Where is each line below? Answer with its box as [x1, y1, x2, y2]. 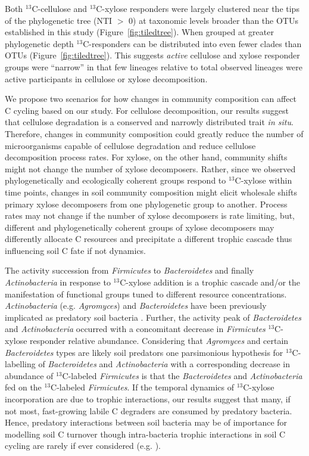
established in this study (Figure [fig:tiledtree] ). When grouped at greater [5, 26, 274, 38]
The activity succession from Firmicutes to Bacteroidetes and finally [5, 264, 254, 277]
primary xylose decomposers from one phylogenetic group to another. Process [5, 197, 288, 210]
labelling [5, 358, 36, 370]
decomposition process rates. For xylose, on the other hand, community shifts [5, 151, 288, 163]
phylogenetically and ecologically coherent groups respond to [5, 174, 226, 187]
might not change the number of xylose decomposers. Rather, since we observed [5, 162, 296, 175]
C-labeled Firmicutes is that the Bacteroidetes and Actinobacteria [62, 369, 302, 381]
